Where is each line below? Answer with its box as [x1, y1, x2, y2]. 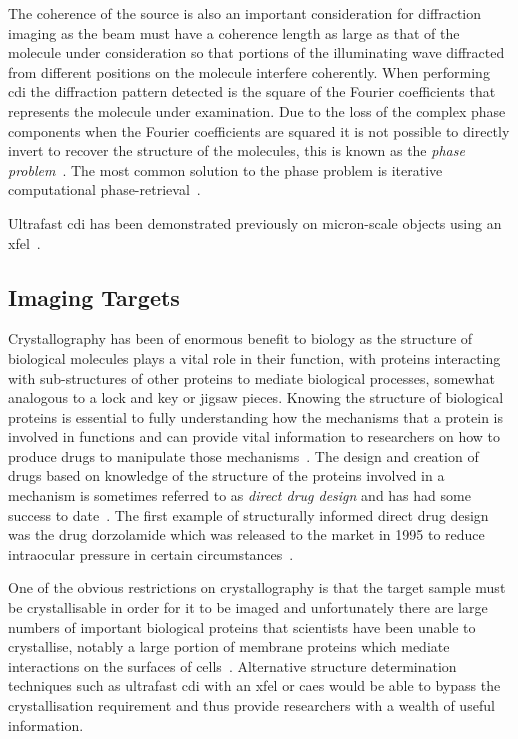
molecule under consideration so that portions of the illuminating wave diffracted [8, 42, 505, 63]
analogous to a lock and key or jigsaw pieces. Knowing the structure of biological [8, 387, 504, 408]
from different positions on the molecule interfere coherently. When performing [8, 61, 490, 82]
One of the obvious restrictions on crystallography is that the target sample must [8, 577, 506, 598]
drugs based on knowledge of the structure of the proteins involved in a [8, 465, 445, 486]
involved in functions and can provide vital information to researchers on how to [8, 426, 501, 447]
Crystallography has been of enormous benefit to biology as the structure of [8, 328, 473, 349]
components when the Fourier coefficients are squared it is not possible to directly [8, 120, 510, 141]
